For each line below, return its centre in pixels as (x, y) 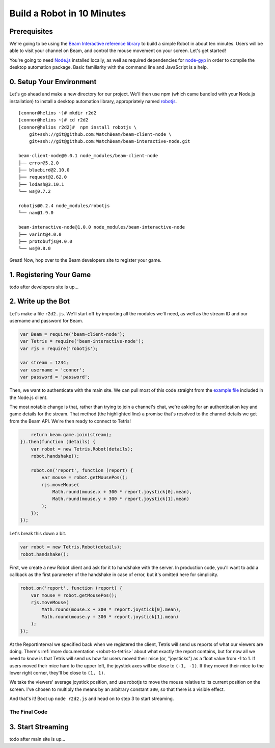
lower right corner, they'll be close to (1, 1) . (57, 673)
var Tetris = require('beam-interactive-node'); (82, 341)
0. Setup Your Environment (53, 82)
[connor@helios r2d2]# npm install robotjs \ (78, 127)
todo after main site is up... (37, 739)
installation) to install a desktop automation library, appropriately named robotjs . (93, 101)
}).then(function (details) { (58, 442)
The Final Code (29, 712)
